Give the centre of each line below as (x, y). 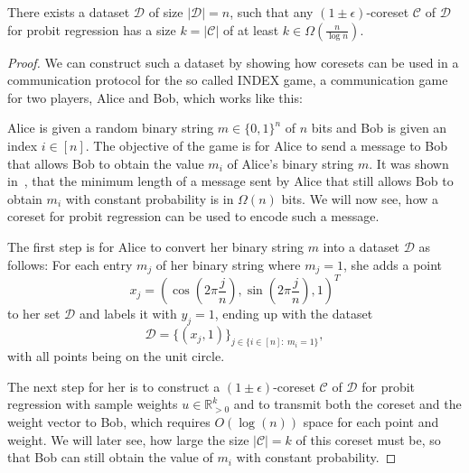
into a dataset (361, 246)
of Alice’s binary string (291, 163)
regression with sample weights (93, 404)
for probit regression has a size (92, 29)
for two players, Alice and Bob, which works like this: (155, 97)
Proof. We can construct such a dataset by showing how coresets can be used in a (233, 62)
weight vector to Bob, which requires (109, 421)
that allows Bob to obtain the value (106, 163)
